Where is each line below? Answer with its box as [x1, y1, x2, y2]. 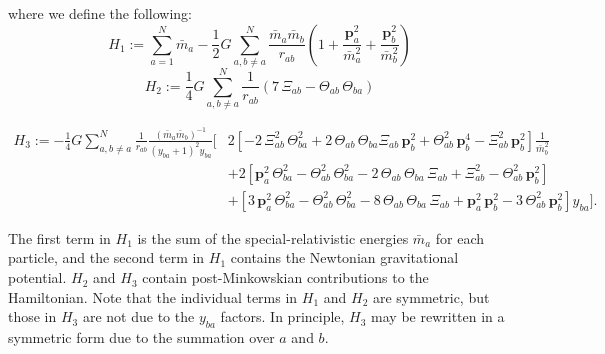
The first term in [8, 227, 111, 248]
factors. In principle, [220, 306, 345, 327]
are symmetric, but [372, 286, 490, 307]
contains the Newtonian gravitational [230, 247, 459, 268]
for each [435, 227, 485, 248]
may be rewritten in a [371, 306, 505, 327]
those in [8, 306, 57, 327]
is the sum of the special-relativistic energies [137, 227, 409, 248]
